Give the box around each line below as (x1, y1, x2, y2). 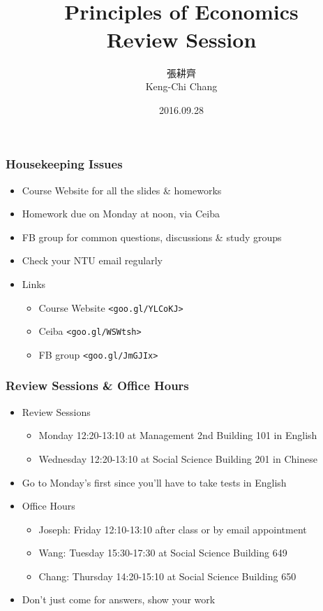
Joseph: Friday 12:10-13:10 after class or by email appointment (38, 522, 307, 536)
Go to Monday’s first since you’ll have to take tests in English (22, 475, 287, 489)
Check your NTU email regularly (22, 253, 163, 268)
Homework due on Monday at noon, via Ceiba (22, 206, 220, 221)
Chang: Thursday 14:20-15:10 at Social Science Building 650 (38, 568, 296, 583)
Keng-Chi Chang (145, 79, 218, 94)
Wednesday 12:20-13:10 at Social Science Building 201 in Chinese (38, 451, 317, 466)
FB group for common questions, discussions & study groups (22, 229, 282, 244)
